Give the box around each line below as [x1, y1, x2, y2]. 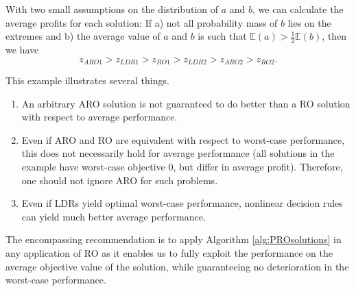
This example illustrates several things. [5, 73, 169, 88]
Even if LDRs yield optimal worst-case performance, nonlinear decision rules [21, 196, 343, 210]
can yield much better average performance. [21, 209, 206, 223]
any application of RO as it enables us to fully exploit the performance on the [5, 246, 333, 260]
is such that [198, 29, 247, 43]
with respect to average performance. [21, 110, 178, 124]
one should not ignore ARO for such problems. [21, 173, 218, 187]
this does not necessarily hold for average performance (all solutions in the [21, 146, 335, 160]
